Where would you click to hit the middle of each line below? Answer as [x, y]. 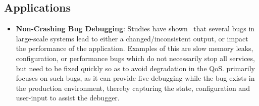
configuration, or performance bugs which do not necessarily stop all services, [135, 58]
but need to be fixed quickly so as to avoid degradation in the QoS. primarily [135, 68]
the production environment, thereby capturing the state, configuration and [133, 88]
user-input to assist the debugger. [68, 98]
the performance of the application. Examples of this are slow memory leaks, [135, 48]
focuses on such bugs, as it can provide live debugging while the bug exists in [135, 78]
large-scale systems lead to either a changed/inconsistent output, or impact [132, 38]
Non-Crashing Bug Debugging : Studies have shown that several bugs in [135, 29]
